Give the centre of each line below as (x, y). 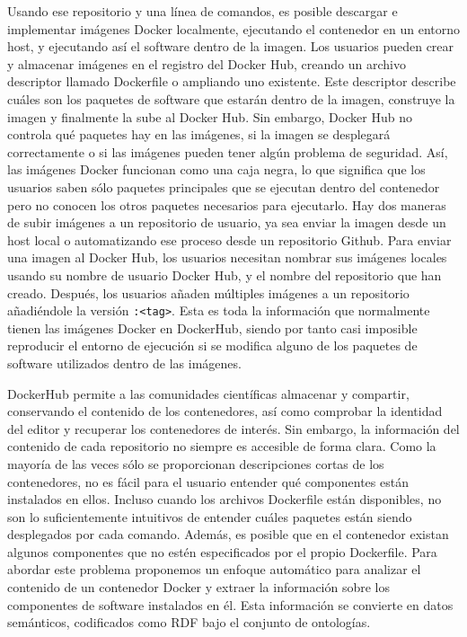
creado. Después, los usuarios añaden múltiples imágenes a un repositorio (208, 292)
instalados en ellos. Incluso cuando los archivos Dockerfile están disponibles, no (225, 499)
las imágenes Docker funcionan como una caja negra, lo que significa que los (216, 169)
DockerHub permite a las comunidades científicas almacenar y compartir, (208, 393)
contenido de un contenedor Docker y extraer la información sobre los (199, 587)
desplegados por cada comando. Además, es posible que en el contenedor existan (228, 534)
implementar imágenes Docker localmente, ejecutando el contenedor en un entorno (233, 28)
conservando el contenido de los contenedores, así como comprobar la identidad (225, 411)
